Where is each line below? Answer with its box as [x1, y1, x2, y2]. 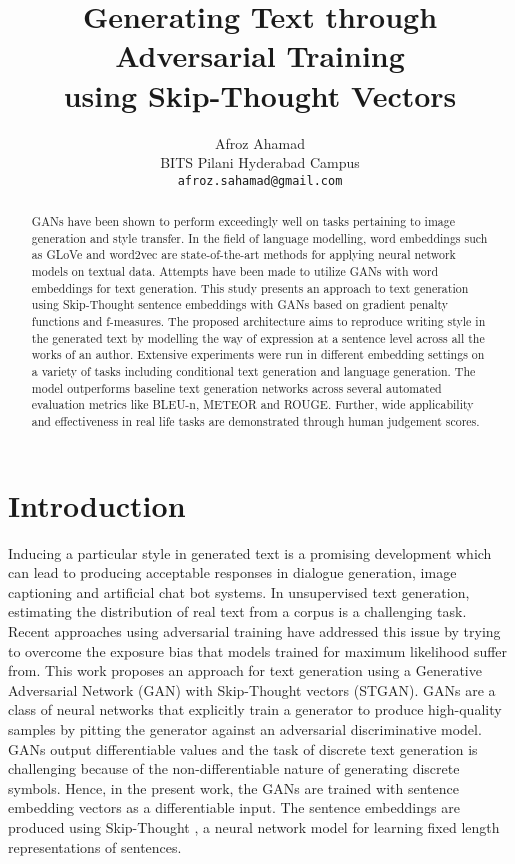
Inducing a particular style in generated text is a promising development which [8, 542, 492, 563]
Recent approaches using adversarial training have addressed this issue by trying [8, 620, 501, 641]
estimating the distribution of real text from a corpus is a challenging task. [8, 601, 467, 622]
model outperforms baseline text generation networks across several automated [31, 379, 442, 396]
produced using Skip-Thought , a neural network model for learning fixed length [8, 816, 500, 837]
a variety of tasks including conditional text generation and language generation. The [31, 363, 476, 380]
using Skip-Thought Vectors [63, 74, 457, 115]
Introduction [8, 484, 186, 525]
